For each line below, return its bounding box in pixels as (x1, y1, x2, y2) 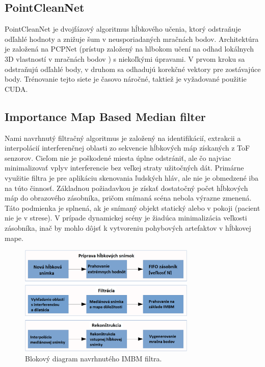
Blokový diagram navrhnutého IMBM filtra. (25, 353, 162, 363)
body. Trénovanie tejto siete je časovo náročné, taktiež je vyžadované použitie (5, 74, 247, 84)
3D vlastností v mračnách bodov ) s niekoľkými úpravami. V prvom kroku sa (5, 53, 245, 64)
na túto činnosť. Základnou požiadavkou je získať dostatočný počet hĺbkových (5, 182, 248, 193)
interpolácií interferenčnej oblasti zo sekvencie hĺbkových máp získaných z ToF (5, 142, 250, 153)
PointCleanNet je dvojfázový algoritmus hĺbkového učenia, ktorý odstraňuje (5, 23, 241, 34)
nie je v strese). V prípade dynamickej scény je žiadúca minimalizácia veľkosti (5, 212, 247, 223)
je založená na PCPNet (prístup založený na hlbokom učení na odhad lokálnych (5, 43, 254, 54)
